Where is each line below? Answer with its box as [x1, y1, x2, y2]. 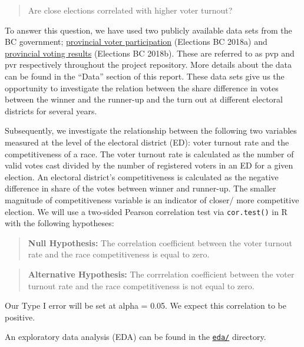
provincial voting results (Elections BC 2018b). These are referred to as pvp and [5, 47, 295, 59]
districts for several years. [5, 104, 97, 117]
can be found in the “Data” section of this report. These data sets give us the [5, 70, 285, 82]
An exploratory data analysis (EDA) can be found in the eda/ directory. [5, 331, 266, 343]
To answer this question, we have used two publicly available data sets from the [5, 24, 292, 36]
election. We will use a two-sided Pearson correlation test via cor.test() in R [5, 205, 288, 217]
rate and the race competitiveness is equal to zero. [28, 248, 210, 260]
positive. [5, 310, 35, 323]
